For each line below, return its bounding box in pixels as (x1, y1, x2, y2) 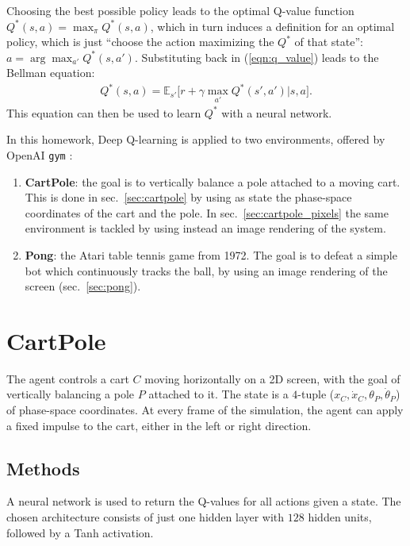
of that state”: (294, 33, 363, 50)
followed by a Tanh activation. (6, 524, 154, 540)
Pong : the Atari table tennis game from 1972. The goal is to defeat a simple (25, 246, 397, 263)
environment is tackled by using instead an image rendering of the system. (25, 220, 386, 236)
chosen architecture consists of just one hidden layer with (6, 509, 285, 525)
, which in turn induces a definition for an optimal (150, 17, 395, 34)
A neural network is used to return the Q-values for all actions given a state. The (6, 493, 401, 509)
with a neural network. (221, 104, 332, 121)
